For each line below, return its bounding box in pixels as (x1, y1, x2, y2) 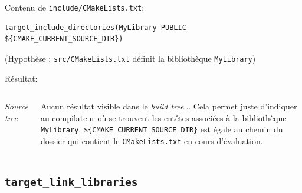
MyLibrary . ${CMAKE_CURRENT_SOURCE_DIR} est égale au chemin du (40, 123, 283, 135)
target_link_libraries (5, 175, 138, 188)
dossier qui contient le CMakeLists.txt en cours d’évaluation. (40, 134, 263, 147)
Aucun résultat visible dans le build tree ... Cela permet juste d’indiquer (40, 100, 297, 112)
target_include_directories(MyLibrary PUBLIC (5, 23, 186, 32)
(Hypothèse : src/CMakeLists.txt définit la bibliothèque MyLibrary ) (5, 52, 256, 64)
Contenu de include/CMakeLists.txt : (5, 1, 145, 13)
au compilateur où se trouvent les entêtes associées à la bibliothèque (40, 111, 287, 124)
